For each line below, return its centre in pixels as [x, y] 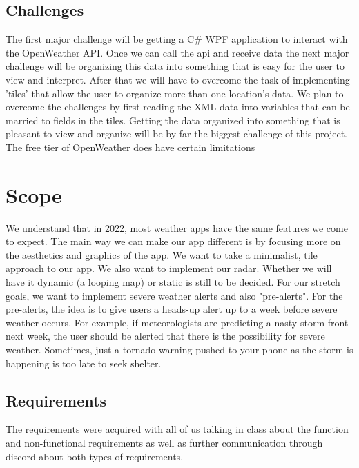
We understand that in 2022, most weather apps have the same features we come [177, 227]
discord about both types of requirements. [95, 456]
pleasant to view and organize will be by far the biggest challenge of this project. [177, 134]
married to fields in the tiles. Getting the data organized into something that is [173, 120]
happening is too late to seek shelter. [84, 363]
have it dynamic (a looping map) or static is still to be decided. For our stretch [173, 282]
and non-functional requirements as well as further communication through [164, 442]
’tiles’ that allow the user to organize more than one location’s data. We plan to [175, 93]
